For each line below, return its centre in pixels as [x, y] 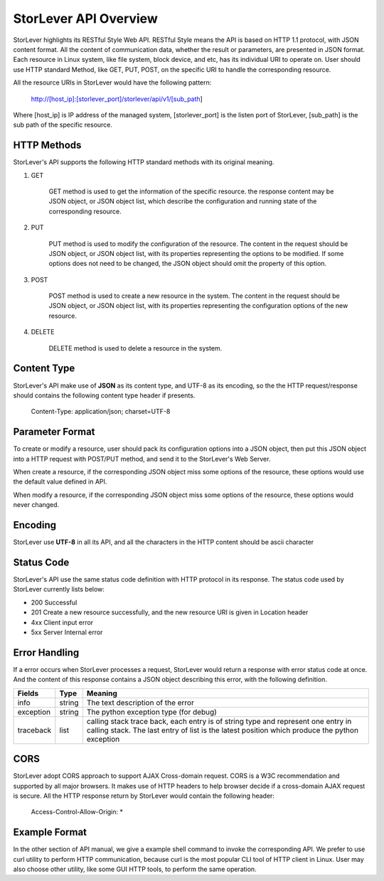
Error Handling [46, 652]
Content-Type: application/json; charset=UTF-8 [101, 412]
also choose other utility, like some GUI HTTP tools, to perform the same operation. [135, 869]
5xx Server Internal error [67, 632]
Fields [28, 693]
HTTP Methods [47, 145]
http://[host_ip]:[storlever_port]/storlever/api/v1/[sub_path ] [117, 99]
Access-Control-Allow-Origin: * [77, 812]
